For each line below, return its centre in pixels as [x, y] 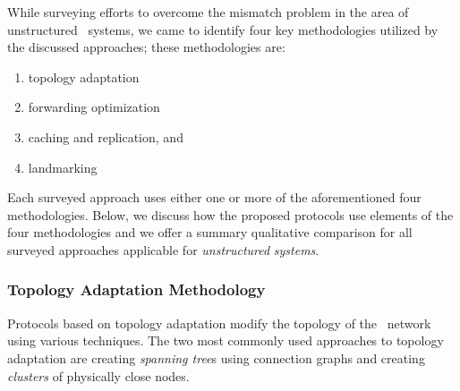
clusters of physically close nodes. [98, 375]
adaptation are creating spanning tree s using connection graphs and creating [216, 357]
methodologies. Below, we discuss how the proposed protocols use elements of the [230, 214]
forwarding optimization [94, 107]
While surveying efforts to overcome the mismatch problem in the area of [208, 12]
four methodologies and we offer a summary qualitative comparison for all [210, 232]
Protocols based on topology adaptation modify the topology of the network [219, 323]
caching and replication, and [106, 136]
